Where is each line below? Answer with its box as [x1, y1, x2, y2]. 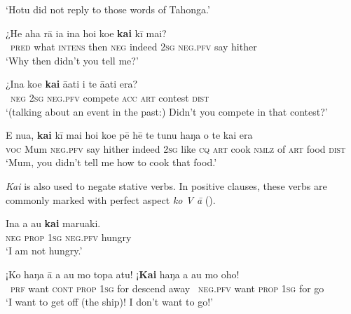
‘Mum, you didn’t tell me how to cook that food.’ [6, 155, 217, 170]
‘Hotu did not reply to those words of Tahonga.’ [6, 2, 210, 16]
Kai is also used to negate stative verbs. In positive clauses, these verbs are [6, 178, 327, 193]
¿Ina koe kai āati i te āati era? [6, 76, 138, 91]
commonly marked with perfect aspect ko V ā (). [6, 192, 216, 207]
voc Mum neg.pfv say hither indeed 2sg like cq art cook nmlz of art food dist [6, 141, 346, 156]
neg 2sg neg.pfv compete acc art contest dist [11, 90, 209, 104]
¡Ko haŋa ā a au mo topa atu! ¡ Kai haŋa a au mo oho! [6, 266, 240, 281]
